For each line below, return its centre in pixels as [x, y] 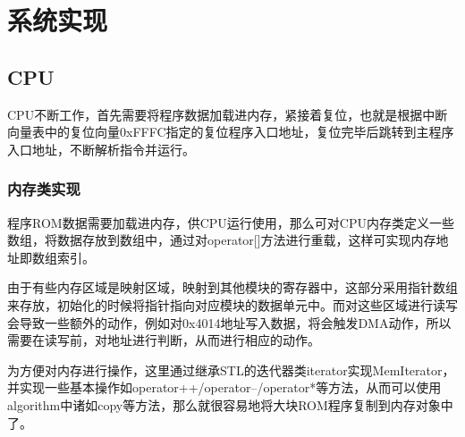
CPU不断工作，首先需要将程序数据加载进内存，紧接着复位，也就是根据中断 [228, 114]
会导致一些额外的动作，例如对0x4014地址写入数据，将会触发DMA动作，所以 [229, 322]
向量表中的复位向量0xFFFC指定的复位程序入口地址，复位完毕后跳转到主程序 [231, 132]
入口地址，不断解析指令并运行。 [101, 149]
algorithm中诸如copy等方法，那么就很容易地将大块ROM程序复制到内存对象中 [230, 404]
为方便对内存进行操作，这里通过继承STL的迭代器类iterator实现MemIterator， [231, 370]
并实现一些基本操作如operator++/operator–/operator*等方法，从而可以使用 [224, 387]
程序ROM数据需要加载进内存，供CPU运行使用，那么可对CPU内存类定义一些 [231, 222]
